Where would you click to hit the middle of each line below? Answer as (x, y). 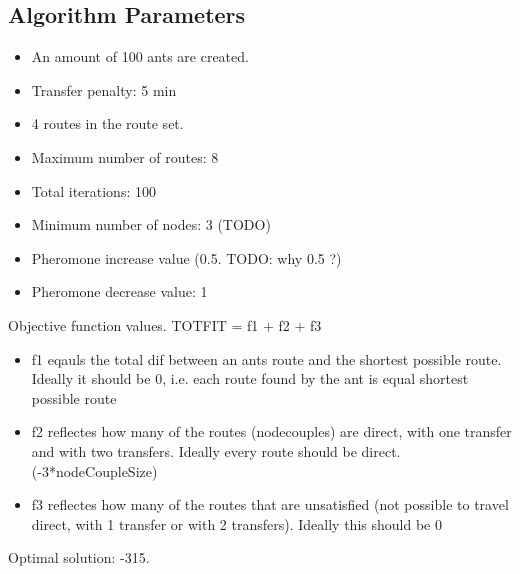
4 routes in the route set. (107, 123)
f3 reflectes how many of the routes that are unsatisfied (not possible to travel (270, 504)
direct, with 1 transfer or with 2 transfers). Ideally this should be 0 (236, 523)
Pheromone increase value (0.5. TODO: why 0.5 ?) (186, 257)
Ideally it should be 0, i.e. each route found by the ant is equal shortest (250, 378)
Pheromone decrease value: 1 (119, 291)
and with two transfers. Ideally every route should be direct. (216, 450)
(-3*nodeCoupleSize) (94, 470)
